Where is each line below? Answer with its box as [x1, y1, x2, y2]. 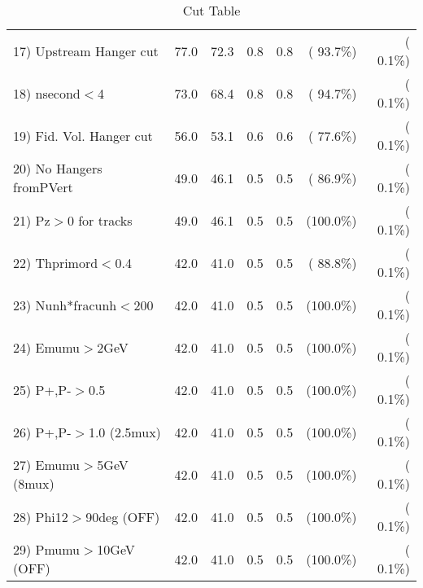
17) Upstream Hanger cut [13, 41, 159, 60]
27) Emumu [13, 455, 81, 474]
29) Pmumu [13, 540, 81, 559]
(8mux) [13, 474, 55, 493]
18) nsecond [13, 83, 81, 103]
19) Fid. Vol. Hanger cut [13, 125, 153, 145]
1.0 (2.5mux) [88, 422, 161, 441]
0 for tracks [67, 210, 133, 230]
